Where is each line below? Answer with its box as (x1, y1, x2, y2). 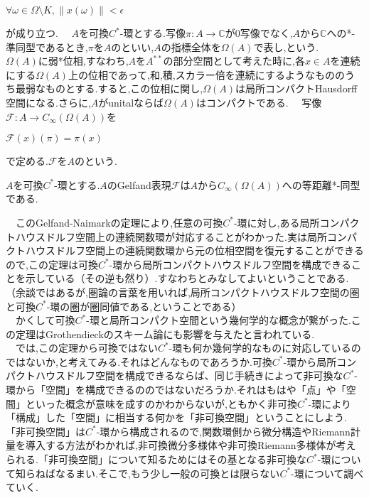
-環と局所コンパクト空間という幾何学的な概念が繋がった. (86, 313, 351, 328)
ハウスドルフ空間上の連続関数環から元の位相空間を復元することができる (25, 243, 364, 258)
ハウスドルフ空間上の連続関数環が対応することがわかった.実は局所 (15, 229, 327, 244)
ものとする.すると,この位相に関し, (45, 81, 203, 96)
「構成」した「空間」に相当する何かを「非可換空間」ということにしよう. (6, 410, 347, 425)
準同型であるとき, (6, 39, 88, 54)
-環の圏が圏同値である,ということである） (46, 298, 242, 313)
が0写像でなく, (225, 26, 293, 40)
